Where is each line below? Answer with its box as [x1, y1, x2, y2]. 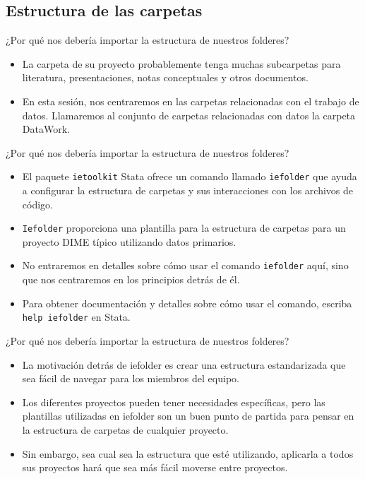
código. [22, 196, 53, 211]
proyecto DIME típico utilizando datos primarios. [22, 234, 237, 249]
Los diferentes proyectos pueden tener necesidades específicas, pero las [22, 394, 325, 409]
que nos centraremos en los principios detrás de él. [22, 272, 240, 287]
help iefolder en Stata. [22, 309, 131, 324]
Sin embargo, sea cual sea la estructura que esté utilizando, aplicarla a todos [22, 446, 354, 461]
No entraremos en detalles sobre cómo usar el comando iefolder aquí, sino [22, 258, 349, 273]
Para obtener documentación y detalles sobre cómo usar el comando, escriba [22, 295, 352, 310]
